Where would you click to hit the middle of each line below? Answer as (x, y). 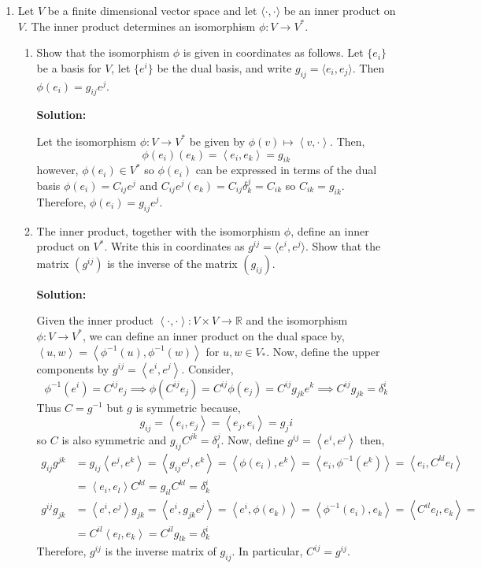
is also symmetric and (114, 439)
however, (57, 170)
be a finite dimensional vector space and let (152, 10)
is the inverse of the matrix (172, 263)
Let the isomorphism (86, 141)
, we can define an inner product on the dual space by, (213, 335)
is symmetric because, (188, 407)
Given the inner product (95, 320)
